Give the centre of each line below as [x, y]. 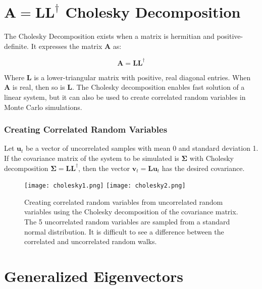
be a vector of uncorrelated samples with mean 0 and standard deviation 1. [142, 148]
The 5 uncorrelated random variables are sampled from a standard [127, 222]
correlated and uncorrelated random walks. [91, 241]
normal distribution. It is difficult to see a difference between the [124, 231]
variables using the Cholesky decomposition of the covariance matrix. [131, 212]
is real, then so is [39, 87]
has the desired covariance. [203, 168]
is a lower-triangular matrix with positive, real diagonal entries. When [142, 77]
